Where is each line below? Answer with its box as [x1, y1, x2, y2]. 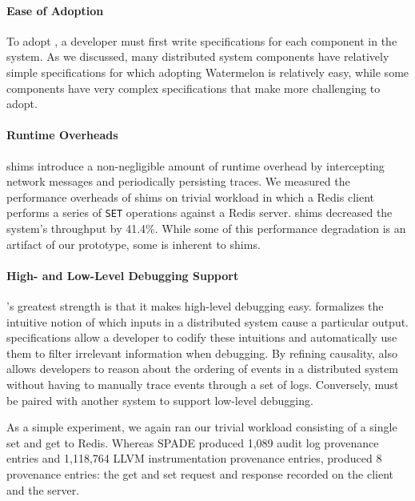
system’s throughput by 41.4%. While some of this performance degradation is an [6, 220, 406, 236]
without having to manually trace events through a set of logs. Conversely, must [6, 375, 399, 392]
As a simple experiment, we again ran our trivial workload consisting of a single [6, 419, 397, 435]
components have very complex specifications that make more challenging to [6, 79, 381, 96]
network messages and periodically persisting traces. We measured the [6, 173, 350, 190]
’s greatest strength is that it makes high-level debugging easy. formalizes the [6, 297, 384, 314]
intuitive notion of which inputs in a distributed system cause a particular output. [6, 313, 409, 330]
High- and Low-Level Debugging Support [6, 267, 239, 283]
